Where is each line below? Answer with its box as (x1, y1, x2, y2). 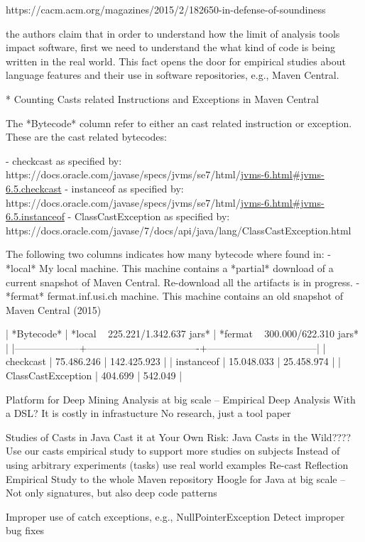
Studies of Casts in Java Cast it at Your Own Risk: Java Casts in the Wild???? (6, 429, 352, 444)
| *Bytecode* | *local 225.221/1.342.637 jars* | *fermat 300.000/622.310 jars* (6, 326, 359, 341)
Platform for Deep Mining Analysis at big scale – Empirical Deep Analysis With (6, 391, 356, 406)
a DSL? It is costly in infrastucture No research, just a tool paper (6, 406, 291, 421)
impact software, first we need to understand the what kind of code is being (6, 40, 335, 55)
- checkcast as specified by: (6, 153, 122, 168)
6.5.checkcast (6, 180, 62, 195)
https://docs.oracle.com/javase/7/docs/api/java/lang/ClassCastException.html (6, 222, 352, 237)
